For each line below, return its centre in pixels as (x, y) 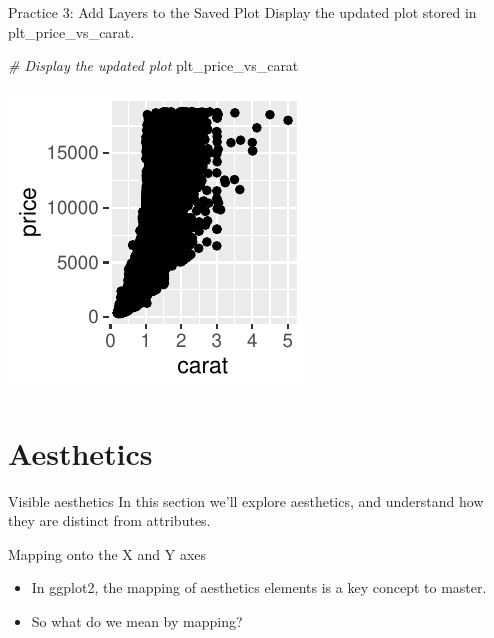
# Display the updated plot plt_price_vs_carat (153, 65)
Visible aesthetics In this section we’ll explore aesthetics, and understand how (246, 500)
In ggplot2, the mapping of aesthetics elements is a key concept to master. (259, 587)
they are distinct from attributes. (109, 520)
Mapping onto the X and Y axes (107, 553)
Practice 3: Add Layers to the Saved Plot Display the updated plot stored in (242, 12)
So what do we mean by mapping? (137, 620)
